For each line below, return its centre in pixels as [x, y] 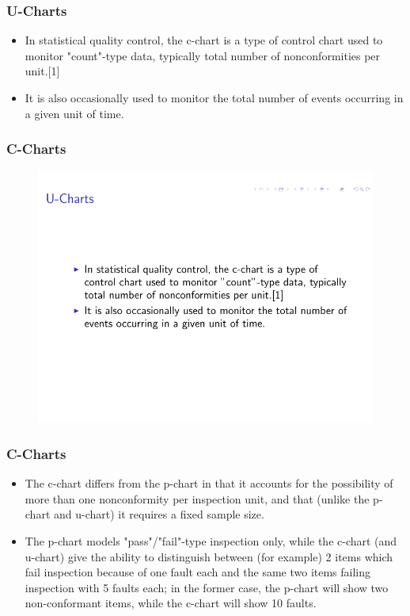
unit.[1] [42, 71]
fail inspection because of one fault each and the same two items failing [198, 572]
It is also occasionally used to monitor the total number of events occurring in [214, 98]
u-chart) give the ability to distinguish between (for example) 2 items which [209, 556]
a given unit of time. [74, 113]
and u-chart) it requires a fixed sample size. [159, 514]
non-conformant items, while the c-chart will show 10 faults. [171, 603]
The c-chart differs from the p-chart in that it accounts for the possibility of [209, 483]
